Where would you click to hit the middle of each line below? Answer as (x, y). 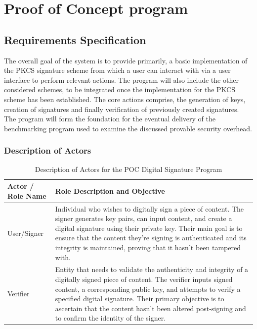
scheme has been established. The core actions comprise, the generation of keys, (125, 99)
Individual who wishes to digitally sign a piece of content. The (150, 208)
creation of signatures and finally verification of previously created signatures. (122, 109)
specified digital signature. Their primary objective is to (140, 299)
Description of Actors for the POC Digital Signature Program (128, 169)
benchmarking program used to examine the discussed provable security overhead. (128, 128)
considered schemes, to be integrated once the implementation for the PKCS (120, 89)
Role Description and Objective (110, 191)
